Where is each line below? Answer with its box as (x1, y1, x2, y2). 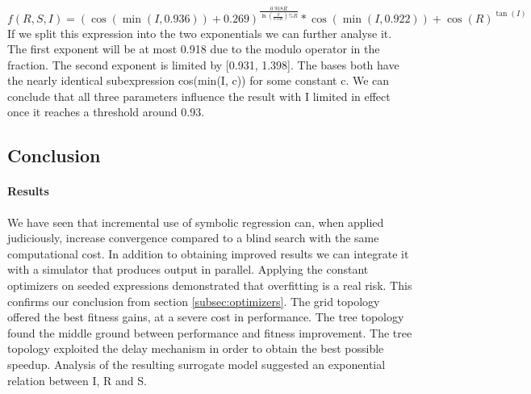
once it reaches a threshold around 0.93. (7, 103, 205, 120)
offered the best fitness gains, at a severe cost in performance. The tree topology (7, 308, 404, 325)
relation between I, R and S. (7, 371, 147, 388)
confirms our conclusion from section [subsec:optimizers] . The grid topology (7, 292, 380, 309)
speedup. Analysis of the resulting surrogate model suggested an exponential (7, 355, 386, 372)
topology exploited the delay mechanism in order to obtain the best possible (7, 340, 384, 357)
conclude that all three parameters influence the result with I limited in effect (7, 87, 391, 104)
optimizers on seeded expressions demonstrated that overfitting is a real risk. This (7, 277, 412, 294)
